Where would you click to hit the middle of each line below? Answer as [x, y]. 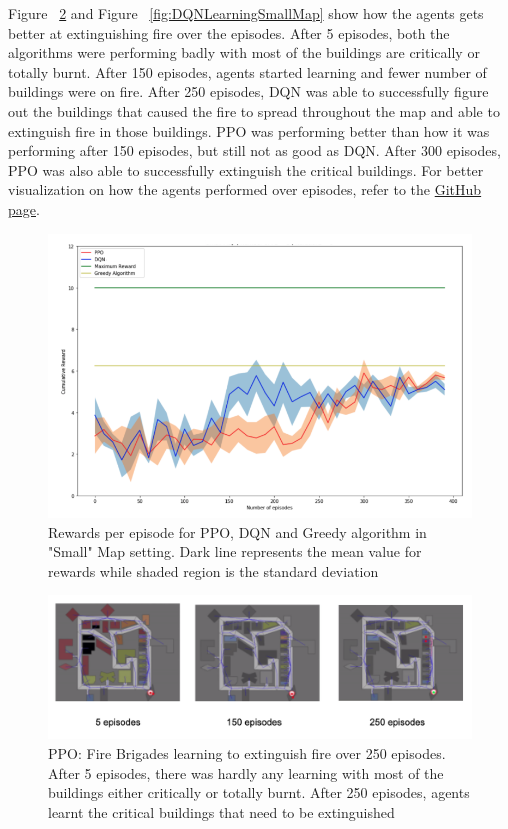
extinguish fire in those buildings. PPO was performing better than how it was [249, 130]
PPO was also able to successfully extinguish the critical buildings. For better [246, 169]
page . [24, 208]
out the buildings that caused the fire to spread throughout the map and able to [254, 110]
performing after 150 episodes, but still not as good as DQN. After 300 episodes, [254, 150]
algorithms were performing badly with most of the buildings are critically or [244, 52]
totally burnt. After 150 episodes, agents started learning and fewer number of [247, 71]
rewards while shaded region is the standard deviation [213, 570]
